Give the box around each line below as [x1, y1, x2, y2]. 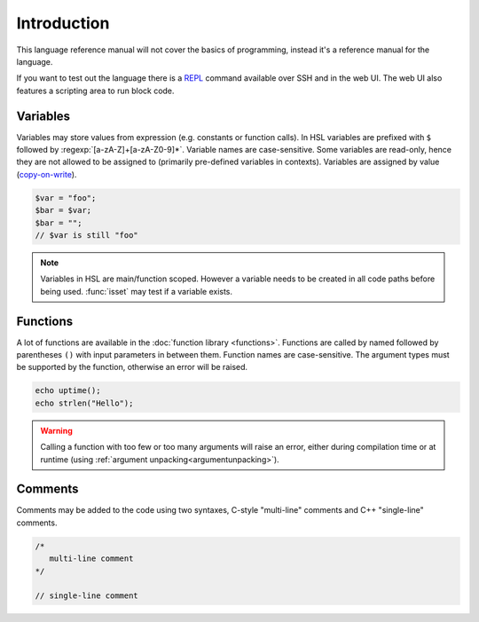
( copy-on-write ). [16, 169, 77, 179]
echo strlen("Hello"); [35, 398, 134, 408]
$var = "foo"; [35, 193, 97, 203]
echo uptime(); [35, 386, 101, 396]
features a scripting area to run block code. [16, 85, 175, 96]
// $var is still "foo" [35, 230, 139, 240]
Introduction [16, 13, 110, 33]
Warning [40, 425, 73, 436]
